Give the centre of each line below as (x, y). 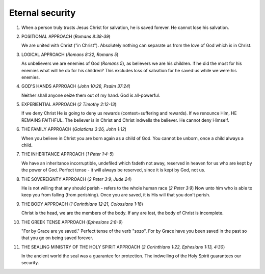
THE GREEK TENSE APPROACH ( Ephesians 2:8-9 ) (72, 222)
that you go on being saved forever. (57, 238)
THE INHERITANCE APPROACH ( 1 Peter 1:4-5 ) (67, 154)
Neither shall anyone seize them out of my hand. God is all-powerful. (91, 95)
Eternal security (42, 13)
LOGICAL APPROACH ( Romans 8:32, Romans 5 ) (70, 55)
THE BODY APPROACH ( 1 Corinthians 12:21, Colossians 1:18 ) (82, 204)
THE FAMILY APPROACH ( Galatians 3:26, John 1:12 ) (74, 129)
